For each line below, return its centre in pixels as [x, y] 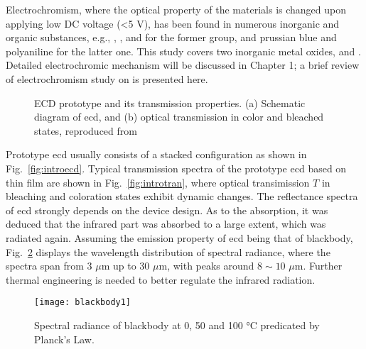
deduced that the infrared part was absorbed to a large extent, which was [166, 224]
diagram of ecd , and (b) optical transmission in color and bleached [179, 117]
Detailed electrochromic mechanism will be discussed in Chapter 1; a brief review [183, 65]
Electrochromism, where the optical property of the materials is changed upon [176, 9]
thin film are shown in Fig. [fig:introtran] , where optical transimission [158, 182]
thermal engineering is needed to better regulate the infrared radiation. [161, 279]
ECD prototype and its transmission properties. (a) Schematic [170, 103]
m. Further [318, 266]
